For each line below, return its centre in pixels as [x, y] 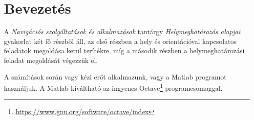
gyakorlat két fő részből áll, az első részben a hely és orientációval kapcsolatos [120, 41]
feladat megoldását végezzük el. [51, 60]
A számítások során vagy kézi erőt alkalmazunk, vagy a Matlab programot [115, 76]
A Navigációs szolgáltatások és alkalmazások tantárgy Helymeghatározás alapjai [122, 31]
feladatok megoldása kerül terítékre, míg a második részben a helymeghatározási [124, 50]
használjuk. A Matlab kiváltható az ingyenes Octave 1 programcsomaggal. [113, 87]
